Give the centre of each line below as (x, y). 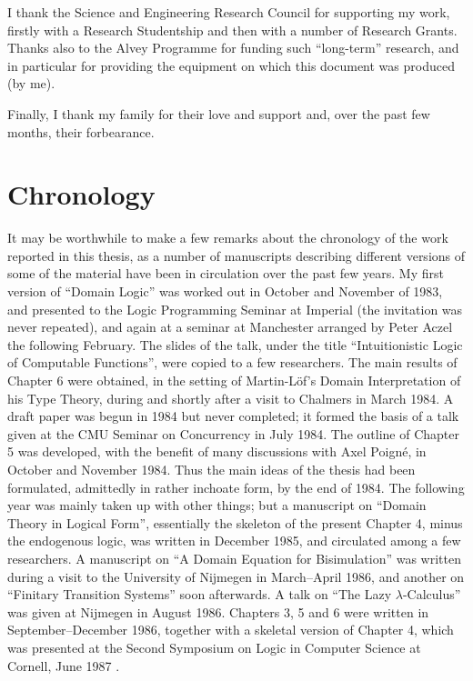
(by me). (31, 83)
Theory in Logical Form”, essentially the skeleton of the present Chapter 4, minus (235, 522)
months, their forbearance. (81, 131)
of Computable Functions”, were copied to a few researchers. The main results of (232, 362)
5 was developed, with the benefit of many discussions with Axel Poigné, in (217, 451)
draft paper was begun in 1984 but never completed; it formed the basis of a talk (233, 416)
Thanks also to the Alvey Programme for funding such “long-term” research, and (233, 48)
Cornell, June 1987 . (64, 665)
